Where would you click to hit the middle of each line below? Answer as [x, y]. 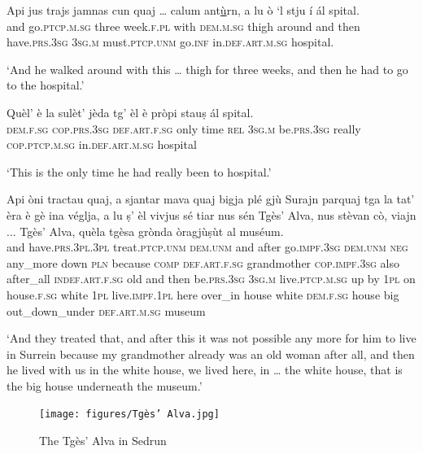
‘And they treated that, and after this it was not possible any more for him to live [211, 338]
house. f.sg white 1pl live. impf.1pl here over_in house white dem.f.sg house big [203, 294]
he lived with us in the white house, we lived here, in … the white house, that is [205, 370]
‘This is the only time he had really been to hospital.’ [139, 171]
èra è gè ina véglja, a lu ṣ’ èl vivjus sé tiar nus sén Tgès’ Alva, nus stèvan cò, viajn [211, 214]
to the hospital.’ [46, 85]
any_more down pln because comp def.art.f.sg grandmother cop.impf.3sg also [203, 262]
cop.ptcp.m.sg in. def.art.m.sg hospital [102, 144]
